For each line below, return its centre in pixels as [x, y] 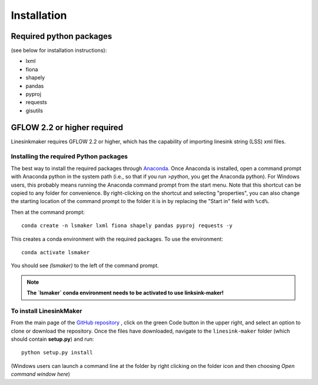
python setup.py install [57, 353]
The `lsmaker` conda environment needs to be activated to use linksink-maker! [125, 293]
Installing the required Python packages [69, 157]
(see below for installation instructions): [59, 51]
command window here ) [41, 374]
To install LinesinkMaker [47, 311]
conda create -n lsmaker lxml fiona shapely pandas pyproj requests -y [127, 226]
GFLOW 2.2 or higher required [67, 127]
